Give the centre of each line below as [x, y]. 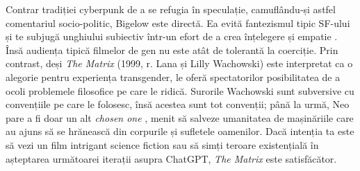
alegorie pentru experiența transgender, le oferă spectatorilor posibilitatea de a [173, 76]
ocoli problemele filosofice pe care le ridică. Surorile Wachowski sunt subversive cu [180, 90]
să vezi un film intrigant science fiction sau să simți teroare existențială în [162, 144]
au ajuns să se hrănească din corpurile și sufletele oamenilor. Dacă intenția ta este [180, 131]
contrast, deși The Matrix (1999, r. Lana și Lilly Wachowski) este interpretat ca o [179, 63]
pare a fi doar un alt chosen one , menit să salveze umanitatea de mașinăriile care [180, 117]
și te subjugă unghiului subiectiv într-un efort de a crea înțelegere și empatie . [172, 36]
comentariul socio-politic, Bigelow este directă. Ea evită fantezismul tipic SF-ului [178, 22]
